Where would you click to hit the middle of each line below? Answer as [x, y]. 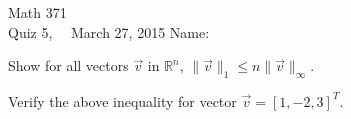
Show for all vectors [68, 65]
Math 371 [37, 12]
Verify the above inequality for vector [122, 100]
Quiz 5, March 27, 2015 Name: [109, 31]
